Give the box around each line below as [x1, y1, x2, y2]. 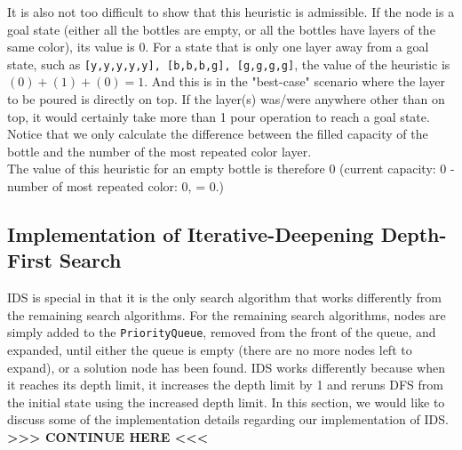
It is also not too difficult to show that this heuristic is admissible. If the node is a [7, 3, 455, 20]
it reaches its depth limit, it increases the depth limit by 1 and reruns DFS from [7, 375, 443, 394]
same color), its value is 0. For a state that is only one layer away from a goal [7, 37, 429, 56]
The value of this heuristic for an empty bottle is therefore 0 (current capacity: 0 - [7, 159, 455, 178]
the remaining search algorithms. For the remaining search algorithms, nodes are [7, 305, 446, 324]
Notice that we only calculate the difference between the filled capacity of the [7, 125, 428, 143]
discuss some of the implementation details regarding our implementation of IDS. [7, 410, 449, 429]
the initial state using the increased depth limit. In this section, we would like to [7, 392, 445, 411]
